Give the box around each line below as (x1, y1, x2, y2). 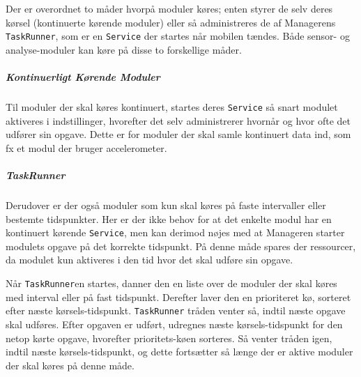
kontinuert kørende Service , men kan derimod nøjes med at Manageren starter (6, 225, 345, 240)
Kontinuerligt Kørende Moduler (6, 70, 160, 84)
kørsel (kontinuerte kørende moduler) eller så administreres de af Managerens (6, 15, 336, 29)
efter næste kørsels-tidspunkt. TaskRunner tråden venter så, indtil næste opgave (6, 303, 346, 318)
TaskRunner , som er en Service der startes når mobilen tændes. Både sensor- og (6, 29, 350, 43)
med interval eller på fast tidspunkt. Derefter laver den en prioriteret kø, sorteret (6, 289, 351, 304)
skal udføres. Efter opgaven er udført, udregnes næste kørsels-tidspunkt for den (6, 316, 343, 331)
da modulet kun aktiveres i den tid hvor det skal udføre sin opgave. (6, 252, 293, 267)
